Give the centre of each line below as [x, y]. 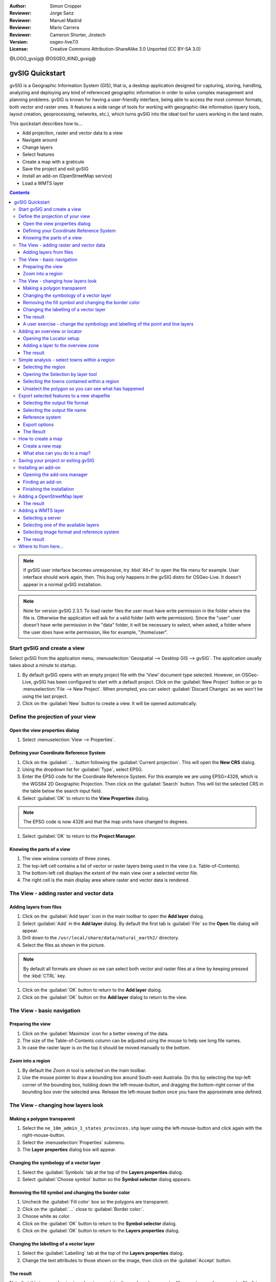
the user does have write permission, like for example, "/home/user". [96, 632]
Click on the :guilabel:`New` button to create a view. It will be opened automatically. [110, 704]
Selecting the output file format [56, 403]
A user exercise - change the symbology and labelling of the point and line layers [108, 324]
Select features [38, 154]
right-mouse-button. [44, 1135]
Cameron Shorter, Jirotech [78, 35]
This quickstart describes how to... [46, 124]
